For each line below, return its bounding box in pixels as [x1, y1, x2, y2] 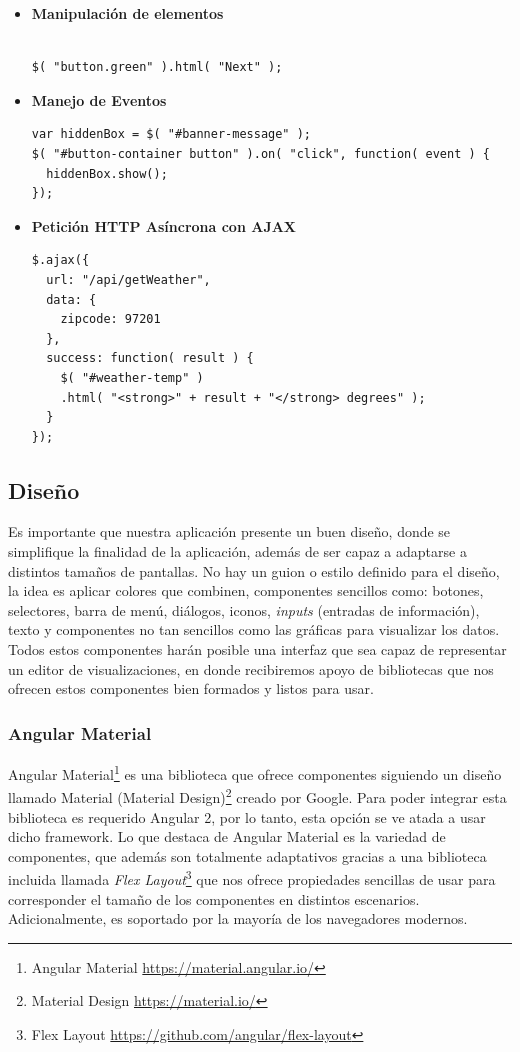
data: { [46, 292, 97, 307]
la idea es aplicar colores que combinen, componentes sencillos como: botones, [8, 580, 484, 601]
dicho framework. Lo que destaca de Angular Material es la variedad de [8, 826, 446, 847]
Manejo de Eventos [31, 89, 167, 110]
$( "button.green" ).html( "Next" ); [31, 60, 283, 75]
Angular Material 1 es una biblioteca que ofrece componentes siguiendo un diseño [8, 761, 502, 784]
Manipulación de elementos [31, 3, 224, 23]
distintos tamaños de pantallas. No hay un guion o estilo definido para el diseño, [8, 560, 500, 581]
